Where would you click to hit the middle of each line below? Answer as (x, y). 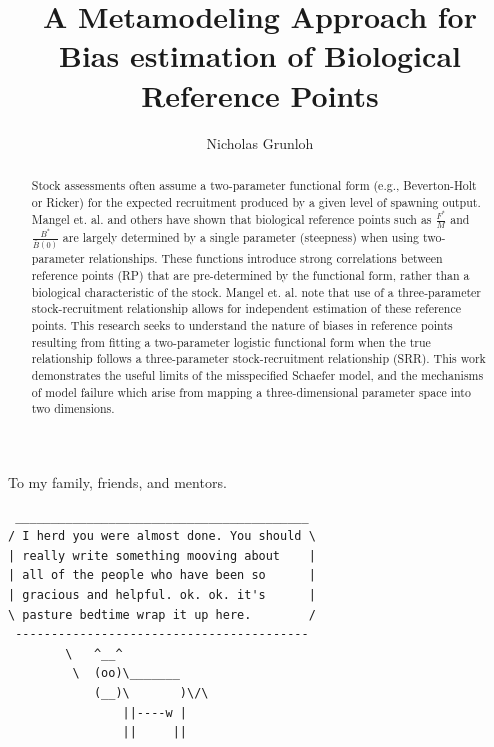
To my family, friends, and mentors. (117, 482)
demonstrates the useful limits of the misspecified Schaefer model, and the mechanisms (257, 375)
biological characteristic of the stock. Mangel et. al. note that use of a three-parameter (256, 291)
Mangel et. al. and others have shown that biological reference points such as (231, 218)
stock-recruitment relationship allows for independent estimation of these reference (246, 308)
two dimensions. (73, 408)
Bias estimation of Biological (260, 55)
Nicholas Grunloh (260, 142)
